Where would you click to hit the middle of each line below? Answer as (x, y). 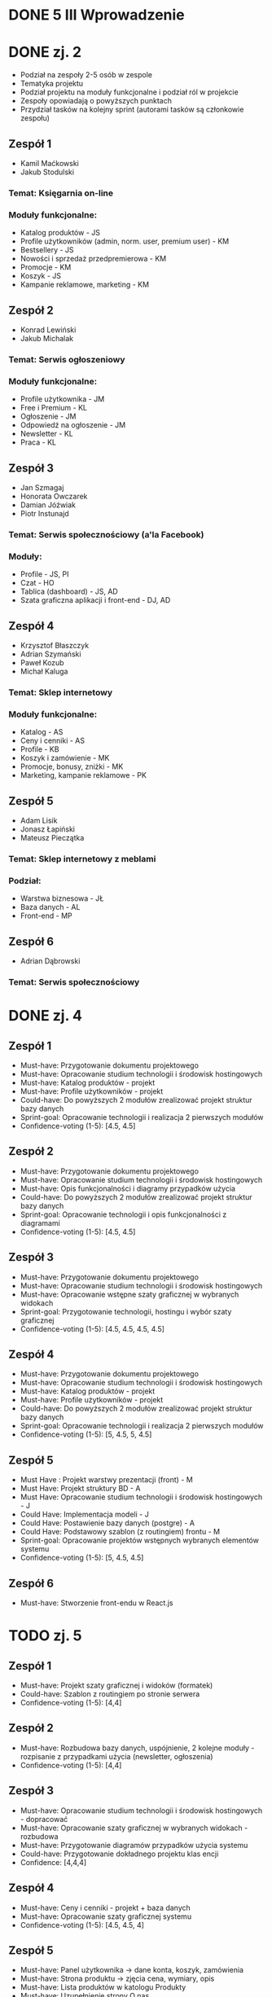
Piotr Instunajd (44, 514)
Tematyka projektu (52, 84)
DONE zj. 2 (45, 53)
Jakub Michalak (47, 338)
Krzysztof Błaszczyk (55, 646)
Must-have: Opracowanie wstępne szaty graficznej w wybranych (129, 1294)
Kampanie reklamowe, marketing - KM (84, 285)
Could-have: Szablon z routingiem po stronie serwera (110, 1694)
